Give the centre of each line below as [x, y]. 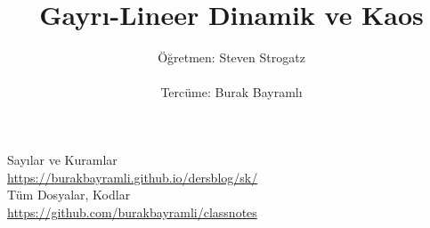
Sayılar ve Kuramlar [62, 159]
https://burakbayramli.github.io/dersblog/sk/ [133, 177]
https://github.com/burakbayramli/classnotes [132, 212]
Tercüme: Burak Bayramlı [231, 92]
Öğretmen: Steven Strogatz [231, 57]
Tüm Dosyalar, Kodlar [69, 195]
